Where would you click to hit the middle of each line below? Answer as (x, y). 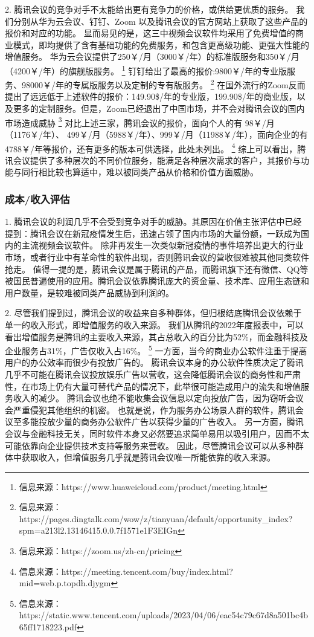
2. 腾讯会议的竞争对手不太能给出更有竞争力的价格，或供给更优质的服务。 (149, 9)
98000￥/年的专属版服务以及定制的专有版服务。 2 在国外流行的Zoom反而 (163, 84)
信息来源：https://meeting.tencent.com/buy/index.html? (126, 571)
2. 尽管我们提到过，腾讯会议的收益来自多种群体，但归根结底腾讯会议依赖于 (153, 313)
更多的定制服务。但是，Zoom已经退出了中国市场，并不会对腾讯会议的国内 (159, 108)
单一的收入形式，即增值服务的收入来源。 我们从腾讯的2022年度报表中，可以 (154, 324)
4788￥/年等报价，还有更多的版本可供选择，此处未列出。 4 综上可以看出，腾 (155, 147)
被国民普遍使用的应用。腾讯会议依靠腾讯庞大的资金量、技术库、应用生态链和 (157, 281)
